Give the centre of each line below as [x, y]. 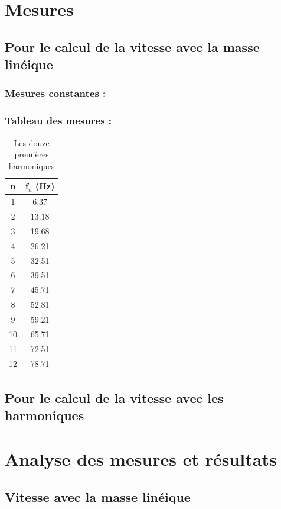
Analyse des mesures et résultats [141, 458]
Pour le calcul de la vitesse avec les [114, 398]
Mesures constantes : [55, 93]
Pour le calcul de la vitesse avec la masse [132, 46]
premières [32, 154]
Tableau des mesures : [58, 120]
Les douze [32, 142]
